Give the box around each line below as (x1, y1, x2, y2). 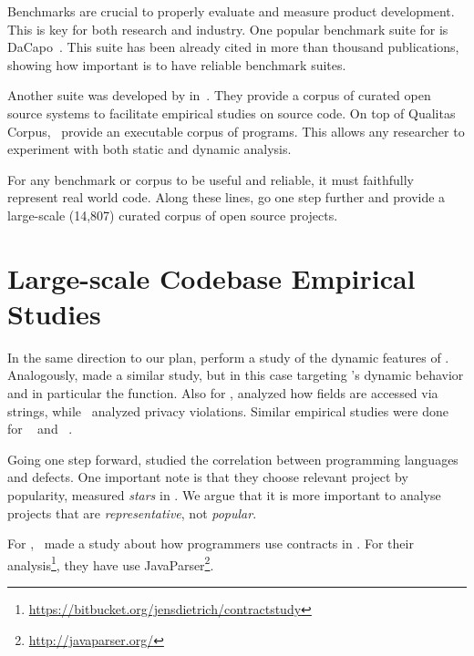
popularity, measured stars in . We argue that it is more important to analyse (7, 486, 441, 504)
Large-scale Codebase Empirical (7, 259, 416, 296)
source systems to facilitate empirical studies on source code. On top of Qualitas (7, 103, 456, 122)
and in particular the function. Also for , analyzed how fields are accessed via (7, 384, 438, 403)
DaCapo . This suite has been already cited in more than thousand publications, (7, 37, 459, 56)
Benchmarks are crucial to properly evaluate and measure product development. (7, 2, 455, 20)
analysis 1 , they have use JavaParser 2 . (7, 552, 214, 574)
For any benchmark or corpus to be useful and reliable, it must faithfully (7, 169, 414, 189)
